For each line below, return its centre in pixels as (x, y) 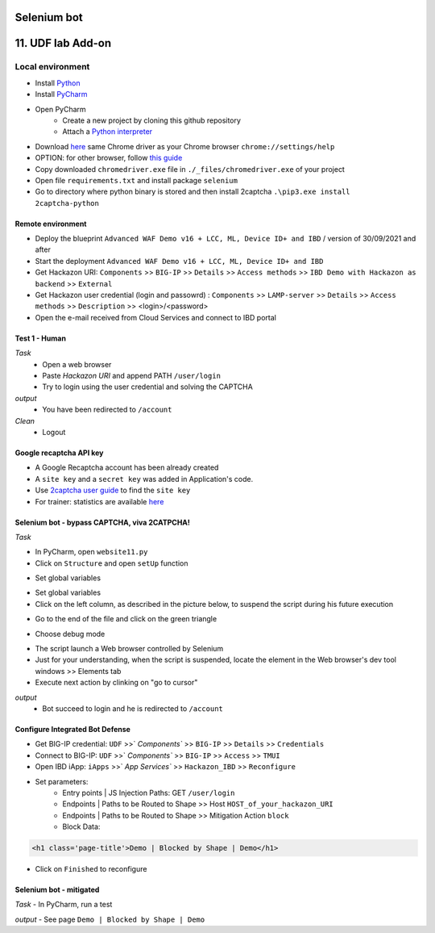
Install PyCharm (61, 94)
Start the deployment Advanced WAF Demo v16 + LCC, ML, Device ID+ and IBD (179, 261)
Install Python (58, 83)
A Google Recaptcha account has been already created (127, 467)
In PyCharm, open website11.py (91, 552)
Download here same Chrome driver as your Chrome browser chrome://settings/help (185, 146)
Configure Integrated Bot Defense (72, 729)
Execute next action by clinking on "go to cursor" (116, 683)
